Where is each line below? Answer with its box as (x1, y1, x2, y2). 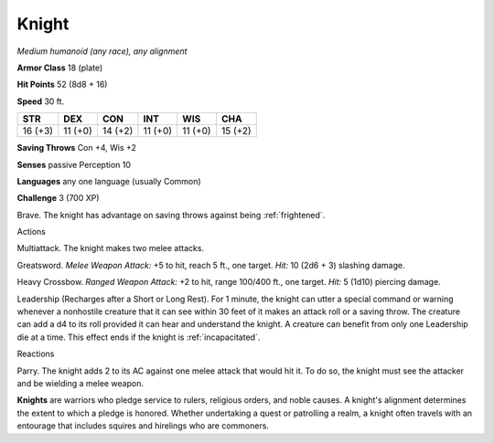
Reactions (16, 348, 55, 360)
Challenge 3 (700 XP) (16, 193, 100, 204)
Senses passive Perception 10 (16, 159, 132, 170)
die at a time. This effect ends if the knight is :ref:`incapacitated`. (16, 332, 261, 343)
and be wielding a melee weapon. (16, 377, 144, 388)
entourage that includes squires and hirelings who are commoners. (16, 420, 270, 431)
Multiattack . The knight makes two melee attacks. (16, 243, 205, 254)
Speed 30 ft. (16, 96, 65, 107)
